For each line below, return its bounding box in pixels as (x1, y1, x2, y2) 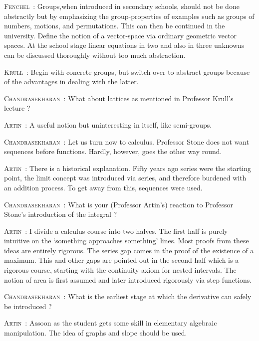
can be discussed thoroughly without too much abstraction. (4, 49, 186, 60)
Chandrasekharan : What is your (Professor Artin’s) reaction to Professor (4, 199, 234, 209)
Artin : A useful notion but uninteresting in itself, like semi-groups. (4, 119, 212, 130)
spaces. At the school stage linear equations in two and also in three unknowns (4, 40, 245, 50)
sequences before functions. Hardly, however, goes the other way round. (4, 146, 222, 157)
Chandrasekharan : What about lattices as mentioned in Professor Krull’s (4, 93, 234, 103)
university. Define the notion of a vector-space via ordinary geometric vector (4, 30, 237, 40)
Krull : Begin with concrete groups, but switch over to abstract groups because (4, 66, 250, 77)
